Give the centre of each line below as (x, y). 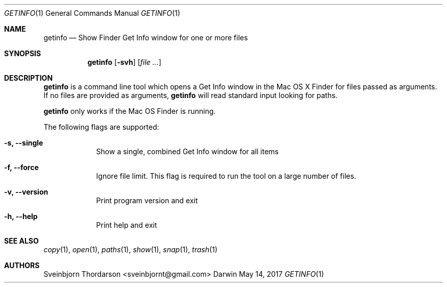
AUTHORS (22, 265)
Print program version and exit (147, 200)
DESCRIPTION (29, 78)
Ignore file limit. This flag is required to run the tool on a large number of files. (226, 176)
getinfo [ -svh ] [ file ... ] (125, 62)
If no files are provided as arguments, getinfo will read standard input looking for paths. (191, 95)
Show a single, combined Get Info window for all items (188, 151)
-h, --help (21, 216)
